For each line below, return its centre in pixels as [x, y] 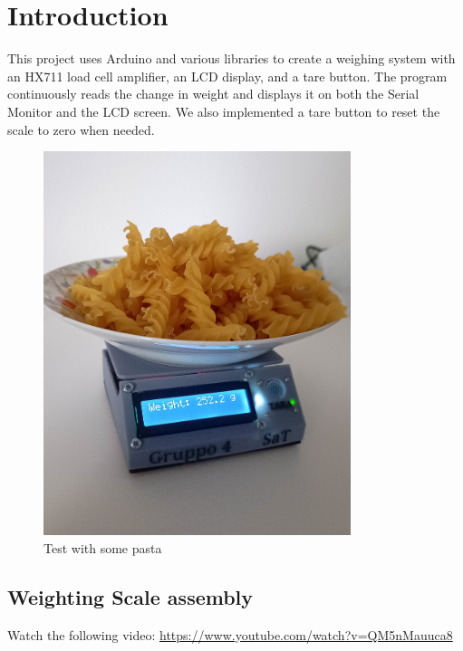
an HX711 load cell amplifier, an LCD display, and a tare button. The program [227, 76]
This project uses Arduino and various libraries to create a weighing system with [231, 58]
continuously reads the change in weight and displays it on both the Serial [213, 94]
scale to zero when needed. [81, 129]
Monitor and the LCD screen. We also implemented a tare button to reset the [224, 111]
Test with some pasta [103, 547]
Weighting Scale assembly [130, 596]
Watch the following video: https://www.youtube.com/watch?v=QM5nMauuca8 [230, 634]
